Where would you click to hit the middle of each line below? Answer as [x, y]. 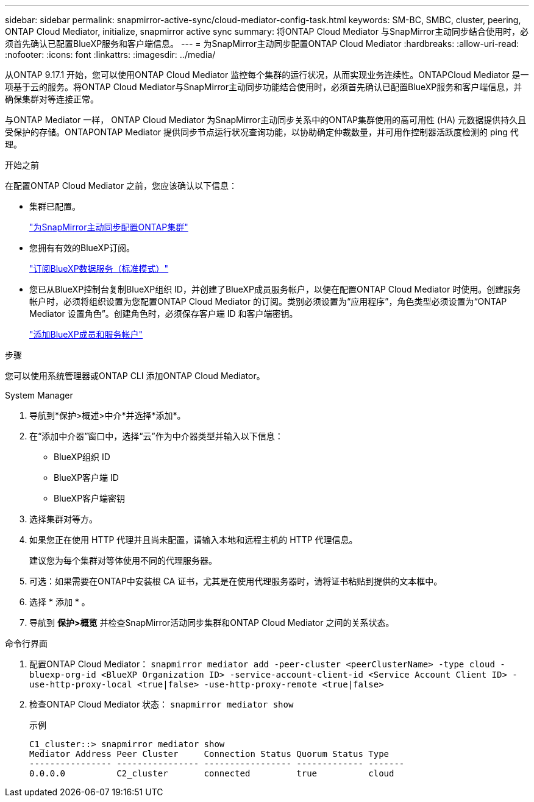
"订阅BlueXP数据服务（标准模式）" [99, 268]
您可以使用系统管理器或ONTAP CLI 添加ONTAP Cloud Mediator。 [135, 376]
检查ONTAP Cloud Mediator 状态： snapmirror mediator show [162, 704]
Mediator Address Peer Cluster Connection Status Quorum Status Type [209, 754]
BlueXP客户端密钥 [90, 498]
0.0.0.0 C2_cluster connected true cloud [212, 773]
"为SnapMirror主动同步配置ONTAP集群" [109, 227]
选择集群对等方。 [63, 519]
